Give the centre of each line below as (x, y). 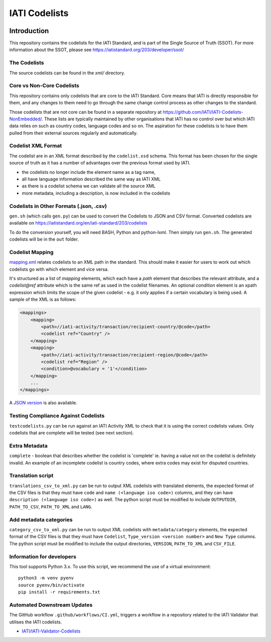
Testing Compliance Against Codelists (57, 416)
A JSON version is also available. (43, 403)
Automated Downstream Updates (51, 605)
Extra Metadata (28, 446)
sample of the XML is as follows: (43, 299)
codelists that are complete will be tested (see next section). (72, 433)
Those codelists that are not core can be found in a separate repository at (86, 112)
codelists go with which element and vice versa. (59, 269)
